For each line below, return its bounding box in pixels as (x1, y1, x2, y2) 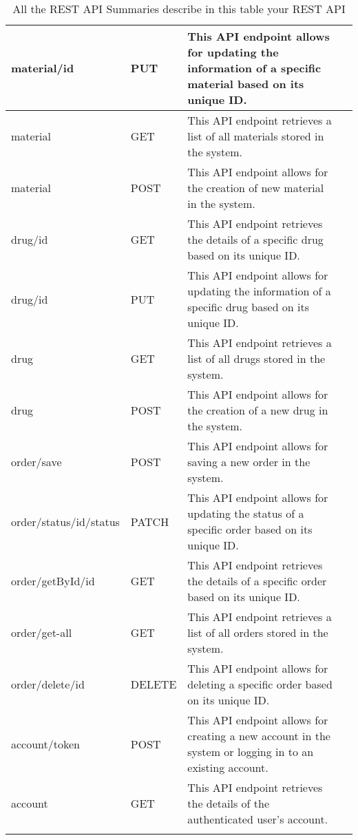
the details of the (187, 795, 270, 811)
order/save (11, 454, 62, 470)
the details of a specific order (187, 573, 327, 589)
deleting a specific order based (187, 676, 333, 692)
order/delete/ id (11, 676, 85, 692)
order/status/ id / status (11, 513, 120, 529)
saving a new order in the (187, 454, 310, 470)
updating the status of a (187, 505, 304, 521)
